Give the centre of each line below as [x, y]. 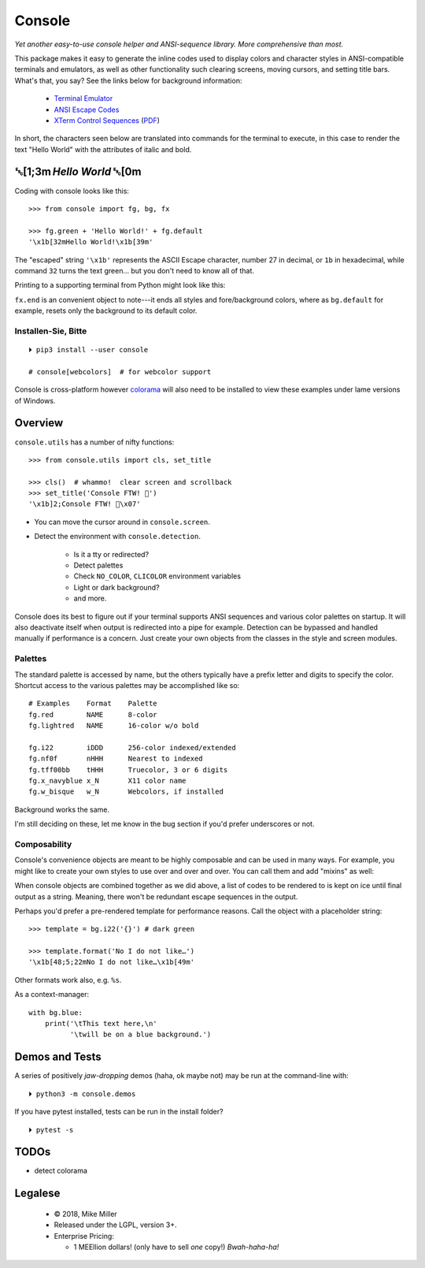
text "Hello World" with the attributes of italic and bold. [103, 149]
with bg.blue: [55, 1012]
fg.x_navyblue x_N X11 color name [107, 781]
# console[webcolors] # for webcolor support [120, 372]
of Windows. [35, 400]
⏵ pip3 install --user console [89, 350]
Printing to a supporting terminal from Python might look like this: [120, 285]
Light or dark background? [117, 587]
